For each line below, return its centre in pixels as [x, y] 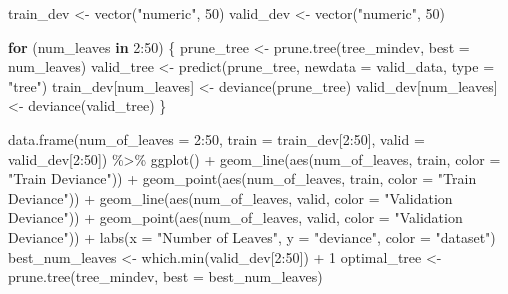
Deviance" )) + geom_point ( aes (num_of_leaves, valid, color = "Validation [235, 217]
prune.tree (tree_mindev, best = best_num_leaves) [165, 276]
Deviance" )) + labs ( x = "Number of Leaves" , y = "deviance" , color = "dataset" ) [252, 236]
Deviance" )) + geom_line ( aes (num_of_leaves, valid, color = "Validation [230, 197]
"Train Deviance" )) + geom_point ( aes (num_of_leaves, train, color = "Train [242, 178]
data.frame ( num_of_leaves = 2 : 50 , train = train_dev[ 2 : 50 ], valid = [216, 138]
